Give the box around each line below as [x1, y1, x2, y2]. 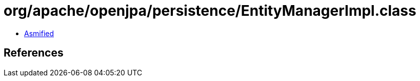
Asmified [24, 29, 54, 38]
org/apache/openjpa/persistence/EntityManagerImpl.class [4, 2, 416, 19]
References [4, 46, 64, 60]
